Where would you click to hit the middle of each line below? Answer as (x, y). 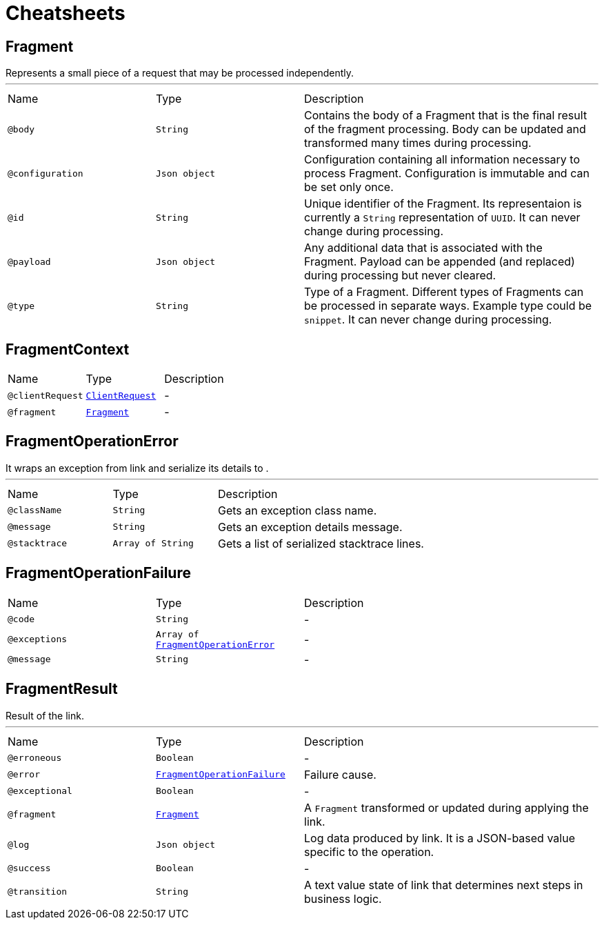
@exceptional (40, 791)
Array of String (153, 544)
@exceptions (38, 639)
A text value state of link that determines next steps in (444, 885)
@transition (38, 892)
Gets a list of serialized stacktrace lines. (321, 543)
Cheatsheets (66, 13)
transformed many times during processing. (418, 143)
